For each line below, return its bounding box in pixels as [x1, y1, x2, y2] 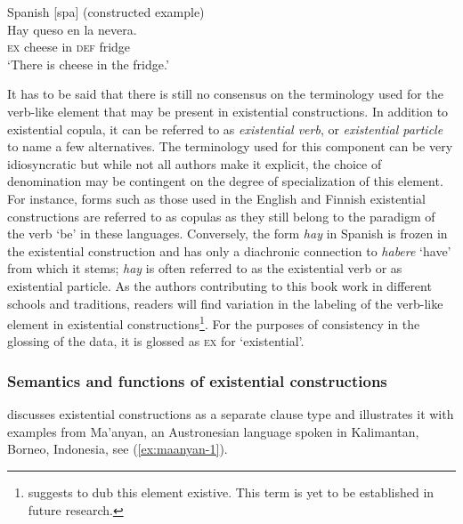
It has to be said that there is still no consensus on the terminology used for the [7, 85, 443, 103]
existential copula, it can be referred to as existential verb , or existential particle [7, 119, 443, 138]
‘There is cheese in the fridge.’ [7, 54, 169, 73]
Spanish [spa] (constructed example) [7, 3, 205, 20]
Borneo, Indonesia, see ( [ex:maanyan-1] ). [7, 439, 228, 458]
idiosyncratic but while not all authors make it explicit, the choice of [7, 154, 382, 173]
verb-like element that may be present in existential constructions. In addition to [7, 101, 449, 120]
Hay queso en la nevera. [7, 20, 137, 38]
